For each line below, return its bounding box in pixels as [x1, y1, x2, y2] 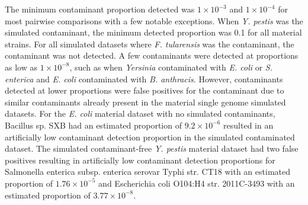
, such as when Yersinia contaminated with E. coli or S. [69, 60, 273, 73]
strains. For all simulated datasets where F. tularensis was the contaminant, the [5, 37, 294, 50]
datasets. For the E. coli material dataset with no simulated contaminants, [5, 107, 275, 120]
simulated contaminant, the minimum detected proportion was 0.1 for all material [5, 26, 302, 39]
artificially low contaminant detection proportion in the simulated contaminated [5, 130, 295, 143]
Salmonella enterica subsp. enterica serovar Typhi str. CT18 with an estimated [5, 165, 290, 178]
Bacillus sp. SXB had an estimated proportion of [5, 118, 182, 131]
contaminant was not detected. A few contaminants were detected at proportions [5, 49, 299, 62]
